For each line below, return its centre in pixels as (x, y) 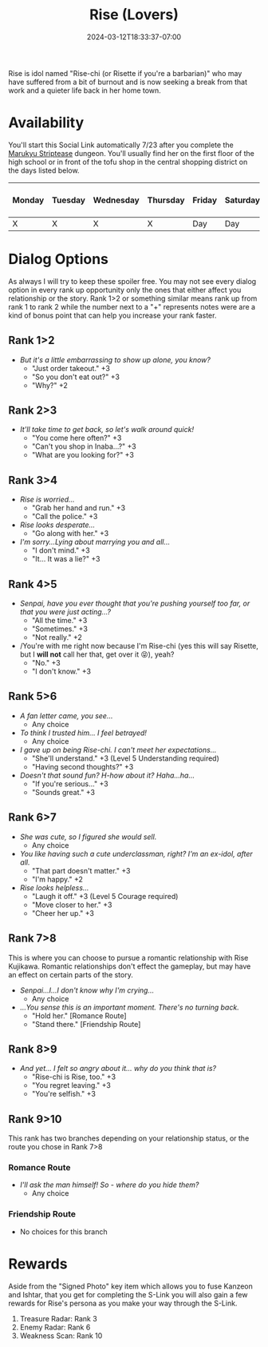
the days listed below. (44, 170)
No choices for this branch (63, 1231)
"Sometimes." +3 (59, 629)
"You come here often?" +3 (77, 438)
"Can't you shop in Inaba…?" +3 (84, 446)
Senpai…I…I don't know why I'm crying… (87, 990)
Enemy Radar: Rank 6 (55, 1327)
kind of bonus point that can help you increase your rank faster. (112, 315)
